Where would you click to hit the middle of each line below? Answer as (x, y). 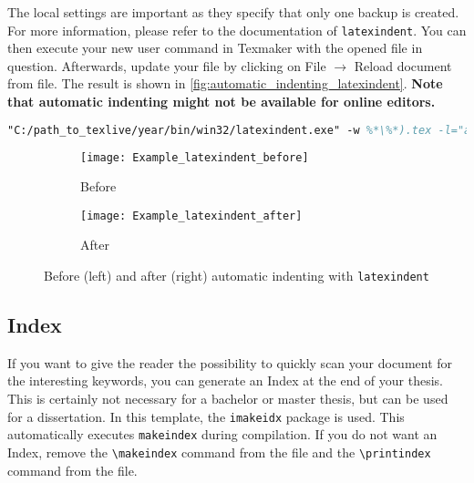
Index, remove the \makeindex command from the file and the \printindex (219, 452)
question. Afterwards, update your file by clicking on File (167, 65)
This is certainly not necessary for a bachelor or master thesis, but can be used (228, 399)
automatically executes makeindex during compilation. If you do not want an (222, 434)
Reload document (403, 65)
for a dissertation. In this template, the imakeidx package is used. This (206, 416)
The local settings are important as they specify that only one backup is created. (233, 12)
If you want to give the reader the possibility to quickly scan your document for (230, 362)
